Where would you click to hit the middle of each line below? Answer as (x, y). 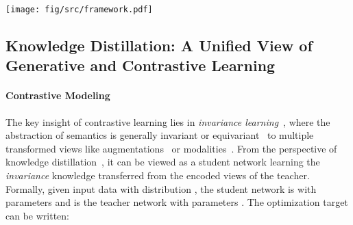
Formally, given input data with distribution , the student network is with (161, 188)
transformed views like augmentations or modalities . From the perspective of (171, 148)
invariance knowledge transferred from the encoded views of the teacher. (158, 175)
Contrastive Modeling (58, 95)
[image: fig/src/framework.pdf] (79, 10)
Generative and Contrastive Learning (141, 65)
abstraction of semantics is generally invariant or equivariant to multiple (160, 135)
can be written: (37, 215)
